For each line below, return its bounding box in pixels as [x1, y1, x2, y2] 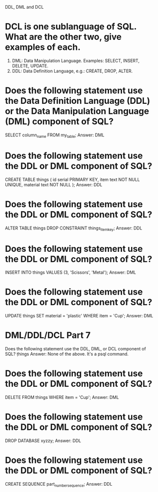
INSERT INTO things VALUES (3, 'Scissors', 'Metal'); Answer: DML [5, 269, 136, 276]
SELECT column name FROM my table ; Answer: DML [5, 132, 105, 139]
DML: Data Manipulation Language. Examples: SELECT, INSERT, [12, 58, 140, 64]
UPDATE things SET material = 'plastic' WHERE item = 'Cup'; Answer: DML [5, 313, 154, 319]
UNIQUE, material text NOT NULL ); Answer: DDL [5, 181, 102, 187]
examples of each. [5, 42, 81, 53]
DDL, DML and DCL [5, 4, 44, 10]
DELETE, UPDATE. [12, 63, 49, 68]
